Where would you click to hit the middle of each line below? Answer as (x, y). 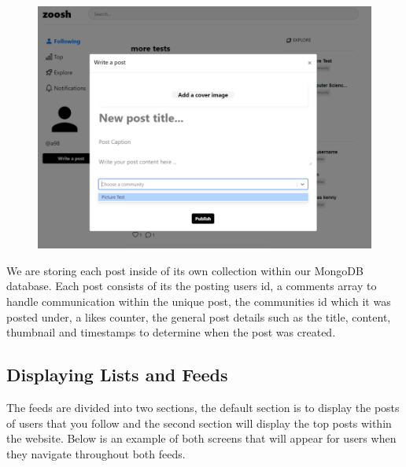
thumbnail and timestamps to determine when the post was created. (171, 332)
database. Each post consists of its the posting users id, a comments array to (192, 286)
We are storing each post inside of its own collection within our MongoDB (185, 270)
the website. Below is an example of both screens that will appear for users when (201, 438)
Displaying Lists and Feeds (117, 375)
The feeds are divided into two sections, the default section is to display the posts (203, 407)
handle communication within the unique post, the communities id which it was (199, 301)
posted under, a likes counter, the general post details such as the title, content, (199, 316)
